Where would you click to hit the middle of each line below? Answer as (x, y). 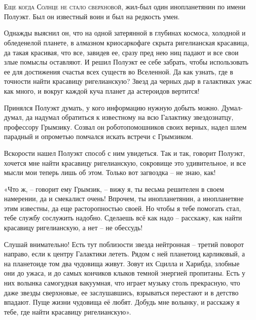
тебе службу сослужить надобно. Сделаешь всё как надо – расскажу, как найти (123, 218)
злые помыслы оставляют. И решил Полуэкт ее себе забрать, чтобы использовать (126, 62)
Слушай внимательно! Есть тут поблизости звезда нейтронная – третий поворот (124, 244)
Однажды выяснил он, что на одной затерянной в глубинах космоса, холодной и (125, 33)
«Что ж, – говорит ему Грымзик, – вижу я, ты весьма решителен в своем (114, 189)
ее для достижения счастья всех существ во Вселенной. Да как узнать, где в (119, 71)
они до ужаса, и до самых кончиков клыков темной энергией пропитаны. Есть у (125, 273)
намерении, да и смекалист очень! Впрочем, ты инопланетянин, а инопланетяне (124, 198)
